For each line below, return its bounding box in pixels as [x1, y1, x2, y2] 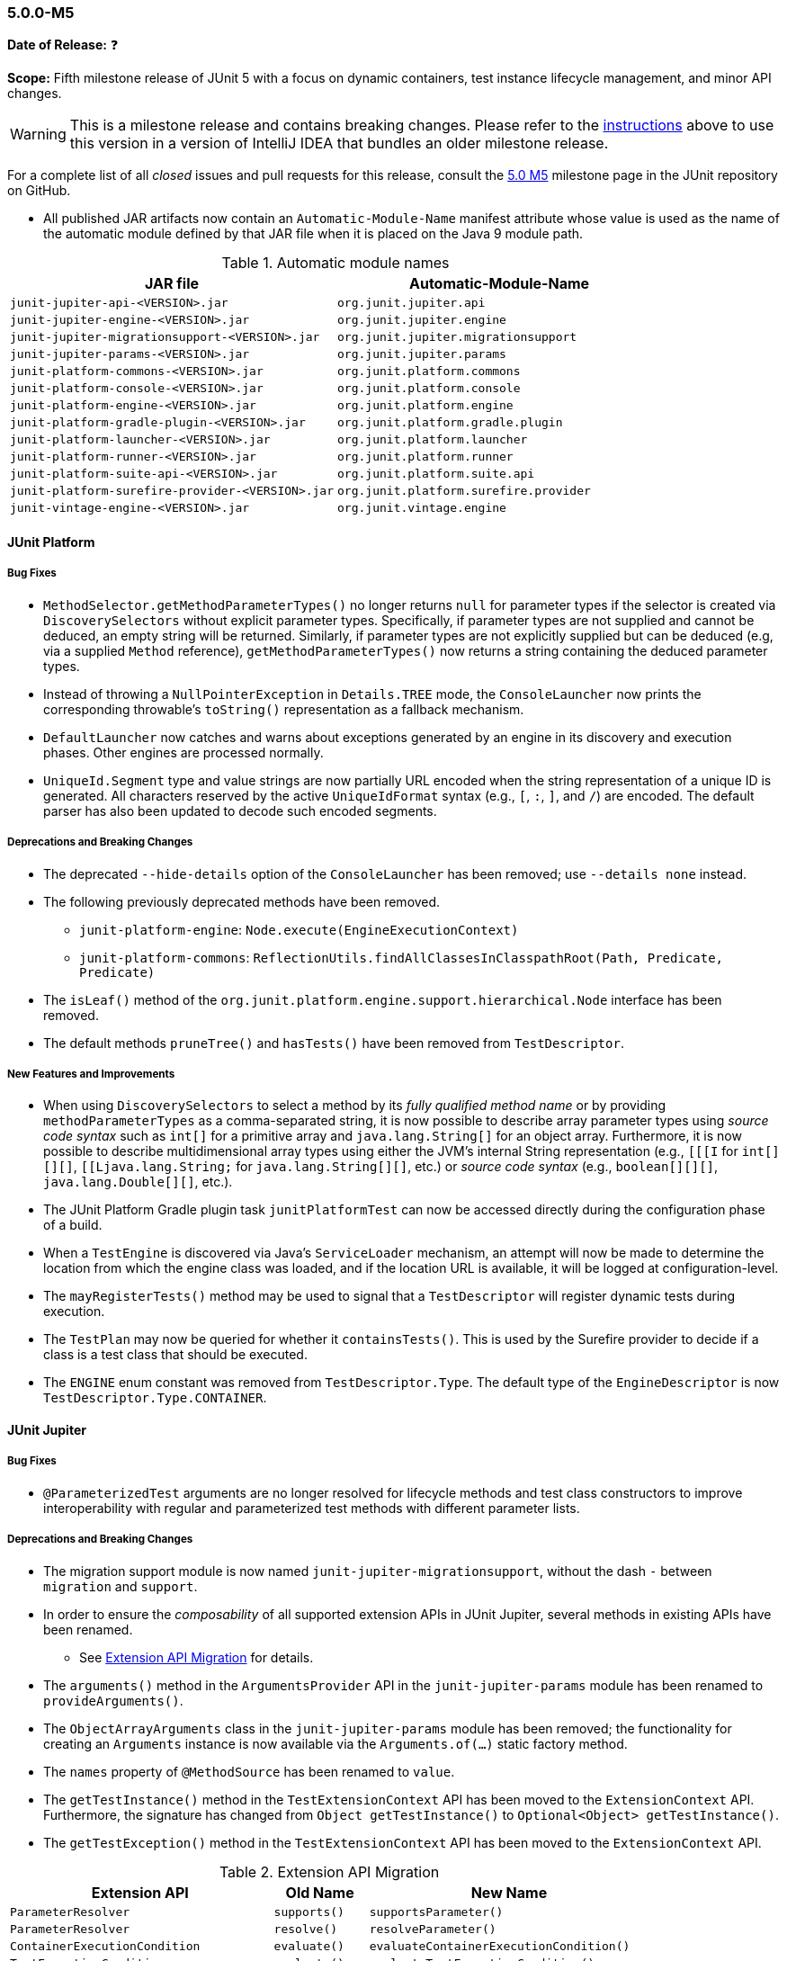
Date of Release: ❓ [7, 37, 119, 53]
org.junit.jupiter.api [337, 296, 486, 310]
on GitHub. [7, 183, 71, 199]
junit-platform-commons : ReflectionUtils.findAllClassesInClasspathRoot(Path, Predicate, [79, 949, 724, 965]
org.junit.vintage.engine [337, 501, 506, 515]
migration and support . [43, 1578, 198, 1594]
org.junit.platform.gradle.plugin [337, 416, 563, 430]
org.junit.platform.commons [337, 364, 521, 379]
